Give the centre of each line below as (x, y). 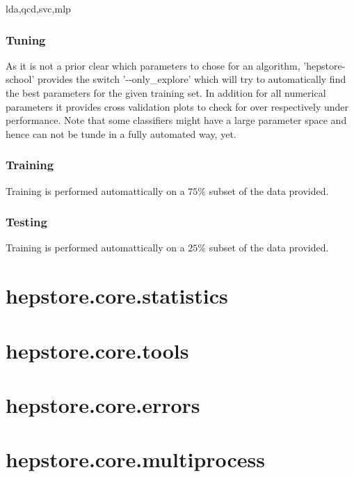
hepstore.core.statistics (117, 296)
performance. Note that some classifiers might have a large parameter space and (176, 120)
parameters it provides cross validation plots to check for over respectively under (177, 106)
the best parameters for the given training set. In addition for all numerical (166, 93)
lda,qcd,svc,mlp (38, 8)
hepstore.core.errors (103, 404)
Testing (26, 222)
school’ (20, 79)
